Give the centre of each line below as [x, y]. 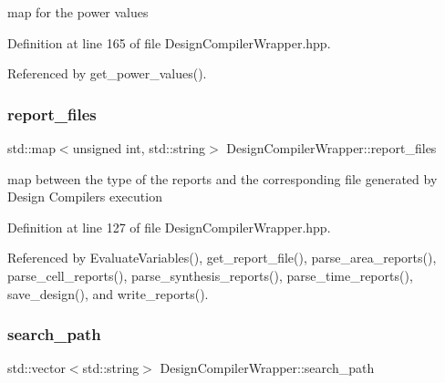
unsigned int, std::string [139, 148]
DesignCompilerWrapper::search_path [267, 368]
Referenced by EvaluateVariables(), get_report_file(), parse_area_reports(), [222, 258]
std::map [31, 148]
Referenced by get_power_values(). [107, 73]
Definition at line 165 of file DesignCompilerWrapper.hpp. [169, 42]
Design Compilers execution [85, 197]
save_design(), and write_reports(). [108, 293]
